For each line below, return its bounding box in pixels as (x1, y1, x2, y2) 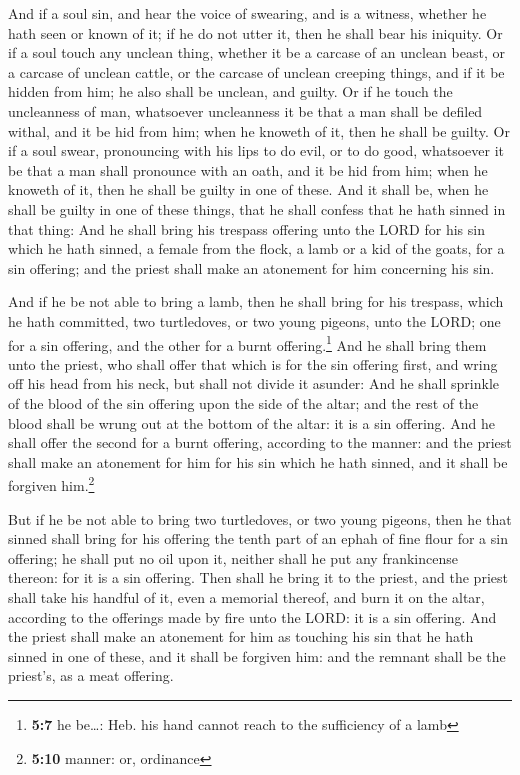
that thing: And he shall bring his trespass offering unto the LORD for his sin (8, 218, 485, 239)
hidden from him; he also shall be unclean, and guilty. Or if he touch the (8, 81, 453, 102)
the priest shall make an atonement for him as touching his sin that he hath (8, 626, 474, 647)
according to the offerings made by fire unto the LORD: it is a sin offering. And (8, 606, 497, 627)
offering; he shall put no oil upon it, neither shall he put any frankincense (8, 547, 458, 568)
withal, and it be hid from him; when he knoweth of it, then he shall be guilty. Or (8, 120, 510, 141)
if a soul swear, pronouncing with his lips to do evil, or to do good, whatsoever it (8, 140, 505, 161)
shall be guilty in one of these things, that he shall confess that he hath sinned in (8, 198, 506, 219)
